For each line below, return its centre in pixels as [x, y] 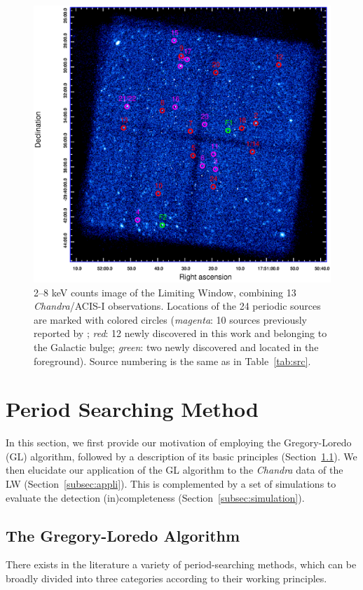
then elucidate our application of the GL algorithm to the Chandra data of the [174, 470]
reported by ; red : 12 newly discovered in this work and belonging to [180, 333]
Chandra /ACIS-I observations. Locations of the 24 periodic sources [177, 306]
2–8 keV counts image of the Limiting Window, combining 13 [165, 292]
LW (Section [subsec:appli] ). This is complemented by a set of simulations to [171, 484]
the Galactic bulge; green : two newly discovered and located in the [176, 347]
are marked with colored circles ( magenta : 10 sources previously [171, 319]
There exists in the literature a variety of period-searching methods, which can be [181, 564]
